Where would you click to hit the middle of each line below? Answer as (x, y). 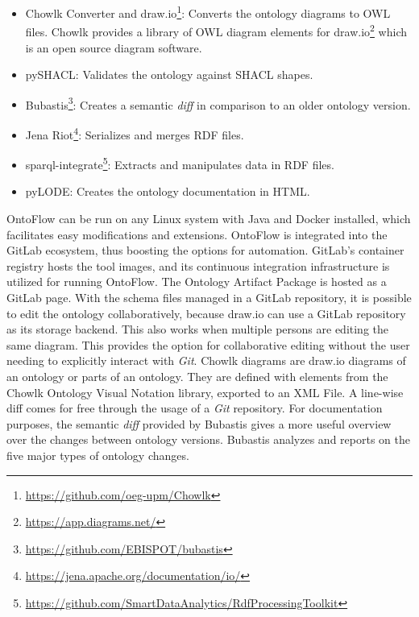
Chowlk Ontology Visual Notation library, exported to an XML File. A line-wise (205, 392)
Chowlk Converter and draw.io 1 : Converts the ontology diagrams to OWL (208, 12)
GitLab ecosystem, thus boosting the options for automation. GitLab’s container (205, 250)
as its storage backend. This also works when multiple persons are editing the (198, 329)
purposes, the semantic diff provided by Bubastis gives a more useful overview (199, 423)
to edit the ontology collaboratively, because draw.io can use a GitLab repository (206, 313)
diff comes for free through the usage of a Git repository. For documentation (195, 408)
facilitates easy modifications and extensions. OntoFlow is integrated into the (197, 234)
